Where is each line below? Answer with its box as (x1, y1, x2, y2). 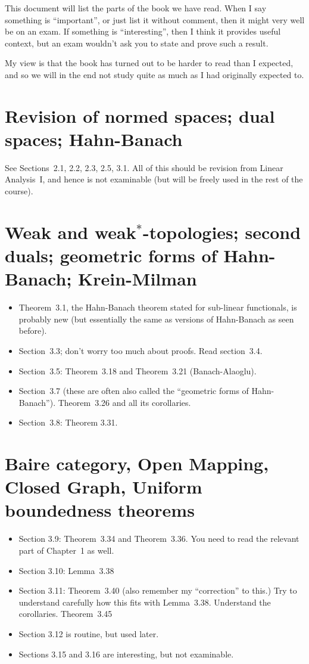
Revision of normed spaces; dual (5, 103, 275, 128)
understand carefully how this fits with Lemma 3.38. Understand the (18, 595, 271, 608)
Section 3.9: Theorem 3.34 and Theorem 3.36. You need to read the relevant (18, 532, 299, 545)
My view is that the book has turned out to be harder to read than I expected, (5, 57, 294, 69)
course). (5, 185, 33, 197)
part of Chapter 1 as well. (18, 544, 114, 556)
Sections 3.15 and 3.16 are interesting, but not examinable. (18, 647, 234, 660)
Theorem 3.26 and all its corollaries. (58, 396, 191, 408)
